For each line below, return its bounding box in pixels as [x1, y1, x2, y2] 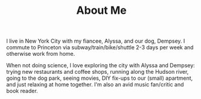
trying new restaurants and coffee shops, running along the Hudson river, [6, 68, 189, 76]
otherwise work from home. [6, 50, 75, 58]
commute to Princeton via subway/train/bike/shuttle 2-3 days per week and [6, 44, 194, 51]
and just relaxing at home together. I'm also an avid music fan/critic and [6, 81, 184, 88]
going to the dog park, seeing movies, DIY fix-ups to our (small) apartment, [6, 74, 193, 82]
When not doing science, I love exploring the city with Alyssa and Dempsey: [6, 62, 195, 69]
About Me [76, 4, 127, 17]
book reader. [6, 88, 38, 95]
